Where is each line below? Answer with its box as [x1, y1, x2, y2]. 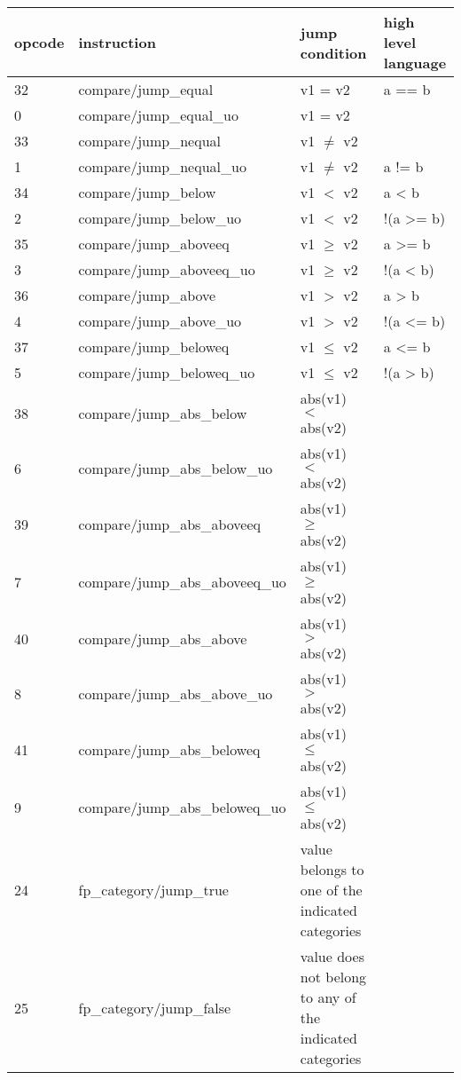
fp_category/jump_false [78, 997, 231, 1018]
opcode [14, 32, 65, 52]
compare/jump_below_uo [78, 208, 242, 228]
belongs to [300, 859, 364, 879]
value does [300, 946, 364, 966]
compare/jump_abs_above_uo [78, 682, 273, 704]
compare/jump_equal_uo [78, 105, 238, 125]
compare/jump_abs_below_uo [78, 457, 273, 478]
